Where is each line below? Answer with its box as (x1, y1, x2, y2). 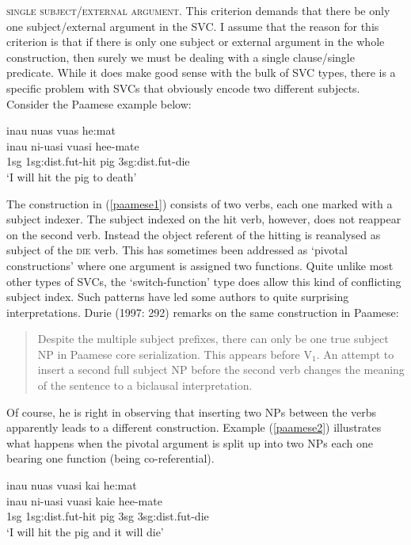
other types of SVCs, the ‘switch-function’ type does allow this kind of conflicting (6, 272, 401, 289)
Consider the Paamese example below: (6, 95, 192, 112)
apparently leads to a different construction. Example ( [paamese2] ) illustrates (6, 419, 382, 436)
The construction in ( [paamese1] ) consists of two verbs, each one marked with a (6, 195, 393, 212)
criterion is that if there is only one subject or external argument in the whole (6, 33, 385, 50)
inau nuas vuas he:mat (6, 122, 116, 139)
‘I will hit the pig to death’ (6, 168, 137, 185)
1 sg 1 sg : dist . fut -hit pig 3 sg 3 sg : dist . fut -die (6, 508, 209, 524)
